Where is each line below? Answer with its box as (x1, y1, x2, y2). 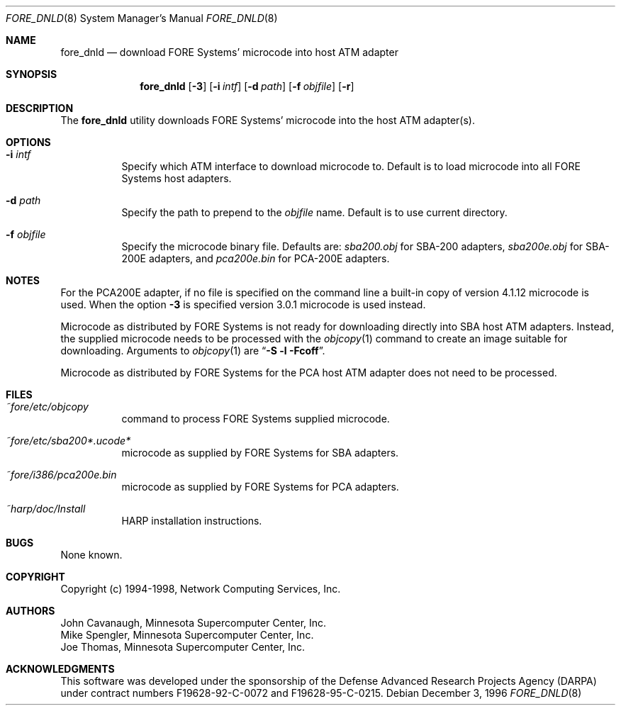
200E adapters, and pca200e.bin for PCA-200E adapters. (121, 252, 390, 264)
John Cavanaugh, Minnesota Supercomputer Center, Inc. (60, 617, 327, 629)
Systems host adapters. (121, 172, 232, 184)
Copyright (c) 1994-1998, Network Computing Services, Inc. (60, 583, 341, 595)
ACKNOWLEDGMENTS (6, 663, 115, 675)
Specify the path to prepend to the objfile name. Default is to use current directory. (121, 206, 508, 218)
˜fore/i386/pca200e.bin (6, 469, 117, 481)
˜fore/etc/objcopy (6, 401, 89, 413)
